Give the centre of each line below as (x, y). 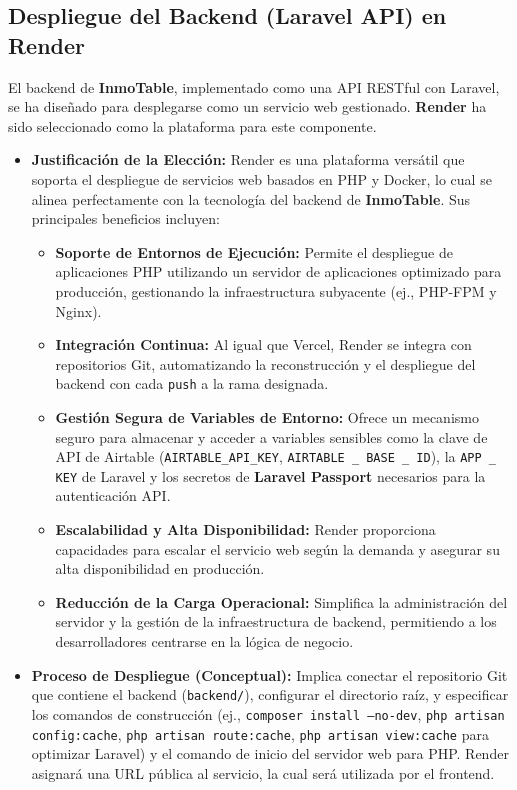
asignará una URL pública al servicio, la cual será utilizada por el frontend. (263, 772)
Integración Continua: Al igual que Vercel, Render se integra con (263, 344)
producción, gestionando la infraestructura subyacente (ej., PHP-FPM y (276, 290)
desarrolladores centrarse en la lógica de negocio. (204, 641)
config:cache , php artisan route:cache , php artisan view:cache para (260, 733)
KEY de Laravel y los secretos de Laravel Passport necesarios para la (270, 475)
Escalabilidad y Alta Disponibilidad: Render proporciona (245, 529)
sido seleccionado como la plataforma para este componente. (192, 125)
